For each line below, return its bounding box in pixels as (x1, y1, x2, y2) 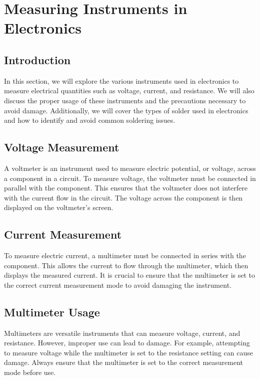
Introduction (4, 52, 71, 67)
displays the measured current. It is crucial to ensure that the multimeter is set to (4, 270, 255, 280)
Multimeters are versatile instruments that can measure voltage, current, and (4, 327, 240, 338)
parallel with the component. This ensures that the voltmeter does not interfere (4, 182, 247, 193)
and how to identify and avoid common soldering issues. (4, 115, 175, 125)
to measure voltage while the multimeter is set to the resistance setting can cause (4, 347, 253, 357)
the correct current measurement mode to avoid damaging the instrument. (4, 279, 231, 290)
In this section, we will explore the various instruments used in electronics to (4, 75, 239, 86)
